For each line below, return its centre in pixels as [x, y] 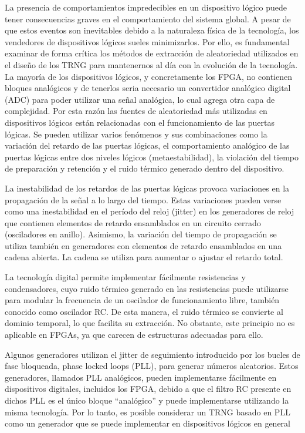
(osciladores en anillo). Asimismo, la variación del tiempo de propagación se [141, 234]
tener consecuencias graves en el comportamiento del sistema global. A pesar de [148, 19]
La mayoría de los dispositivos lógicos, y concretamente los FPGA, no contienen [149, 76]
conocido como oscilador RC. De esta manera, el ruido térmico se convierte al [144, 311]
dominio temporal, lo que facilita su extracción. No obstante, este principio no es [150, 323]
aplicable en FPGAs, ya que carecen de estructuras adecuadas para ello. [134, 335]
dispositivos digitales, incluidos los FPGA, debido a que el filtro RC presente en [148, 389]
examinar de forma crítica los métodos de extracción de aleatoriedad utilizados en [152, 53]
